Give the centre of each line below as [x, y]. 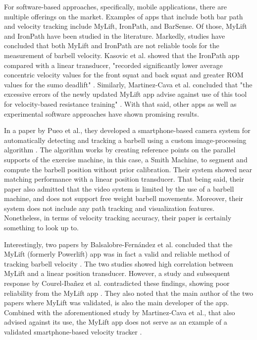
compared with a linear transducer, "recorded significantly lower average [113, 65]
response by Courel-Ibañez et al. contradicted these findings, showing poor [117, 283]
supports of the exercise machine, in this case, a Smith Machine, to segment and [126, 159]
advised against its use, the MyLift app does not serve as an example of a [116, 322]
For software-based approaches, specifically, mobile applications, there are [115, 6]
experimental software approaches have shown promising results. [102, 113]
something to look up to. [41, 228]
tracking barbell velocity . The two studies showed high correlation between [119, 263]
